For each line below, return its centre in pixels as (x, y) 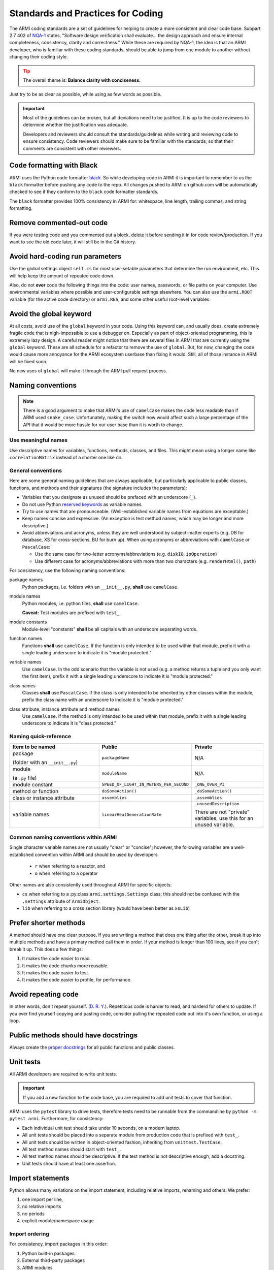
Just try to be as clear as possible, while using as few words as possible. (85, 94)
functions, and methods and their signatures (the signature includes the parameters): (98, 488)
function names (26, 639)
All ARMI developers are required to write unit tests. (63, 1074)
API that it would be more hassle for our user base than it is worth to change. (103, 425)
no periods (33, 1214)
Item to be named (34, 747)
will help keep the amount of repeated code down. (62, 276)
